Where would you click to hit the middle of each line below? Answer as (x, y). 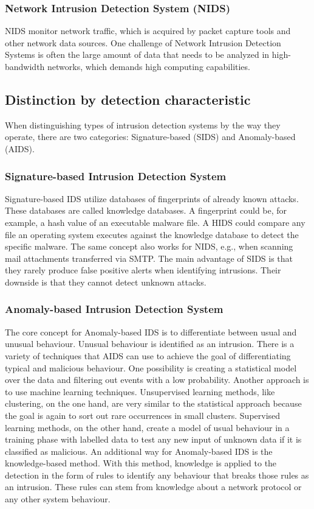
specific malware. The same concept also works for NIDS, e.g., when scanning (149, 246)
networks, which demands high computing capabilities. (149, 66)
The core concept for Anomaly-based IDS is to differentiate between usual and (151, 332)
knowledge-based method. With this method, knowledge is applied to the (141, 463)
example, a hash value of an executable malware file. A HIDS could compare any (155, 222)
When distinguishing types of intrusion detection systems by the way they (143, 125)
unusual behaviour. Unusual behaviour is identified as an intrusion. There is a (150, 344)
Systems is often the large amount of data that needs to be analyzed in (137, 54)
